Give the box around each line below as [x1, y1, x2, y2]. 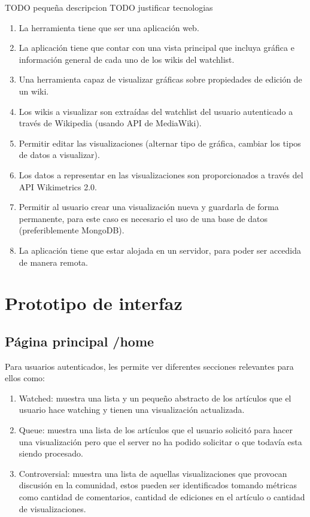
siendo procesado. [19, 447, 83, 460]
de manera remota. [19, 256, 88, 268]
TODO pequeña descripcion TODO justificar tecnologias [5, 1, 213, 13]
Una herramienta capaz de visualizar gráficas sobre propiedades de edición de [19, 73, 302, 86]
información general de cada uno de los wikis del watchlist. [19, 53, 235, 65]
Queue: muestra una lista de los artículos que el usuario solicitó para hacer [19, 424, 293, 436]
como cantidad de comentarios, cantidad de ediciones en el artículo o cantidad [19, 491, 305, 503]
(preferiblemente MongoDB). [19, 224, 124, 236]
